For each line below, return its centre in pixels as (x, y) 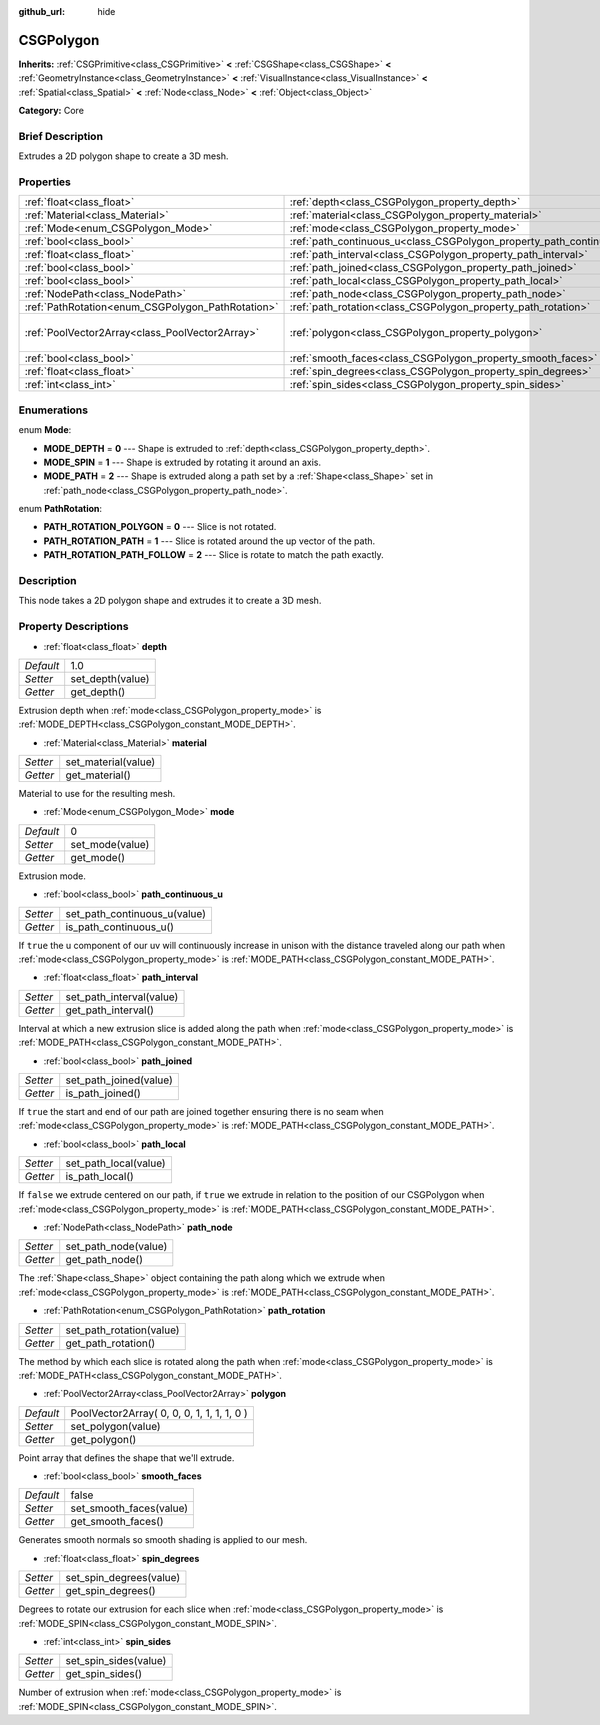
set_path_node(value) (116, 1247)
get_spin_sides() (104, 1674)
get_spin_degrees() (110, 1591)
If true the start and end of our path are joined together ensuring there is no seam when (201, 1111)
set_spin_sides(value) (116, 1661)
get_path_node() (104, 1260)
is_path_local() (99, 1177)
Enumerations (53, 410)
